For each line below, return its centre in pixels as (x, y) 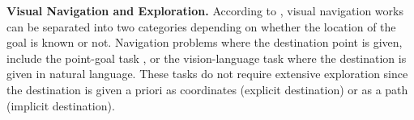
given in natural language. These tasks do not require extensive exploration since (207, 74)
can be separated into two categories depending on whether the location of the (201, 26)
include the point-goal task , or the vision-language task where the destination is (207, 58)
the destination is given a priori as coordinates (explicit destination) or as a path (207, 89)
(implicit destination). (61, 105)
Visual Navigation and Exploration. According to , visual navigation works (205, 10)
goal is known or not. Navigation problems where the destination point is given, (205, 42)
